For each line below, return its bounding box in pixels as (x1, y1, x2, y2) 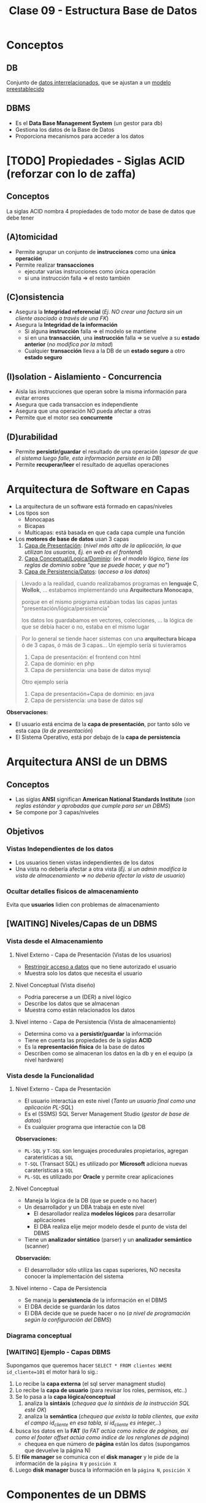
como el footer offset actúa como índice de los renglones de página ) (15, 1433, 190, 1441)
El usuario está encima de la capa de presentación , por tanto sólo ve (15, 721, 190, 727)
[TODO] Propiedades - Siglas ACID (6, 154, 185, 167)
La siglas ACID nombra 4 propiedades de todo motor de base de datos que (6, 207, 196, 215)
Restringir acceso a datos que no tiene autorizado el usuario (24, 963, 177, 970)
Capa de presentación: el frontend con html (30, 654, 141, 660)
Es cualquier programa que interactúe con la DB (24, 1123, 146, 1130)
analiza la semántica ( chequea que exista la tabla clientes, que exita (24, 1413, 199, 1420)
